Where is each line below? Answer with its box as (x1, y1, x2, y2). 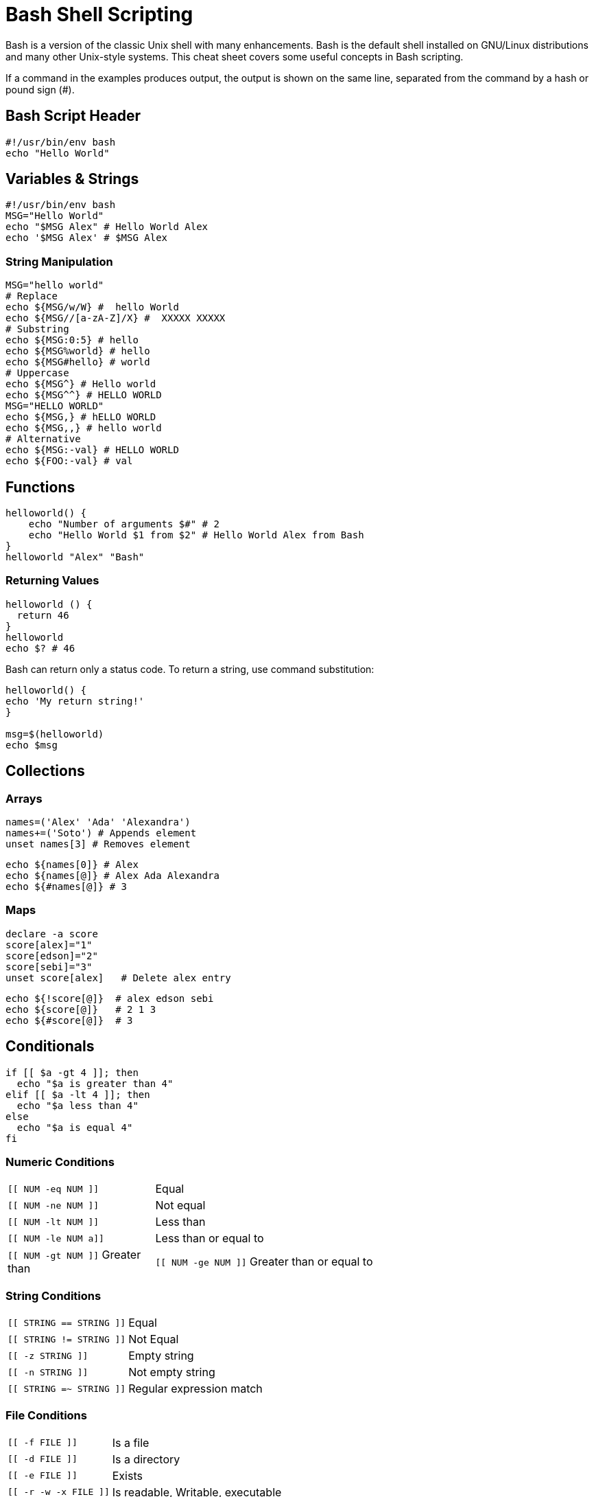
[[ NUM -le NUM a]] (8, 1233, 104, 1244)
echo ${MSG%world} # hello (5, 345, 150, 357)
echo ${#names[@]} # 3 (5, 881, 128, 892)
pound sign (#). (5, 83, 75, 95)
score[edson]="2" (5, 950, 98, 961)
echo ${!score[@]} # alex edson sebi (5, 992, 214, 1004)
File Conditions (5, 1408, 87, 1423)
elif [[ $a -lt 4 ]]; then (5, 1088, 150, 1100)
